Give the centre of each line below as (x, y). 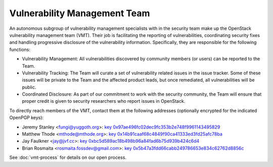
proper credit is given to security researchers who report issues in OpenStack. (104, 101)
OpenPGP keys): (27, 118)
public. (29, 87)
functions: (20, 49)
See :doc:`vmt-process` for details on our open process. (68, 157)
